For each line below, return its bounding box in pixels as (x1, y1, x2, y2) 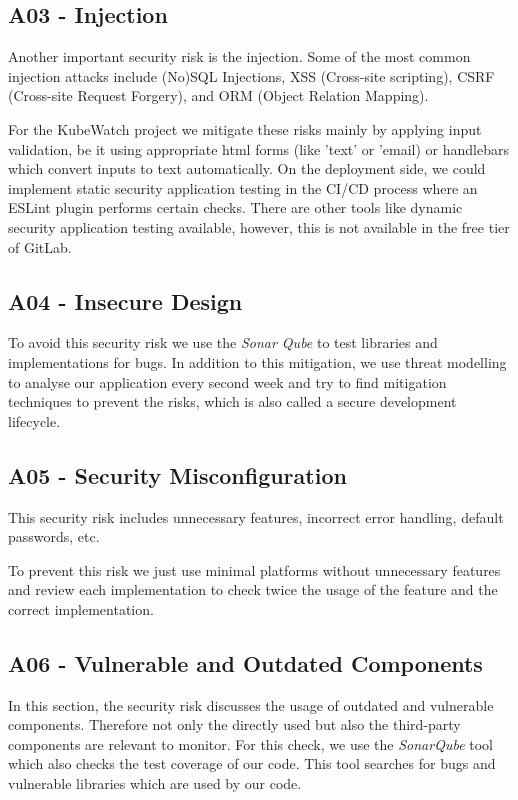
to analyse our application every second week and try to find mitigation (8, 371, 447, 392)
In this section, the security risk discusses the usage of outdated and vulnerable (8, 694, 494, 715)
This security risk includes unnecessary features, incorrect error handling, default (8, 506, 504, 527)
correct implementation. (8, 598, 154, 619)
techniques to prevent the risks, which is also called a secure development (8, 391, 457, 412)
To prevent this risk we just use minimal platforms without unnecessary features (8, 559, 501, 580)
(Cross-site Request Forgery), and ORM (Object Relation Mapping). (8, 85, 429, 106)
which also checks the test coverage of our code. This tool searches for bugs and (8, 753, 496, 774)
